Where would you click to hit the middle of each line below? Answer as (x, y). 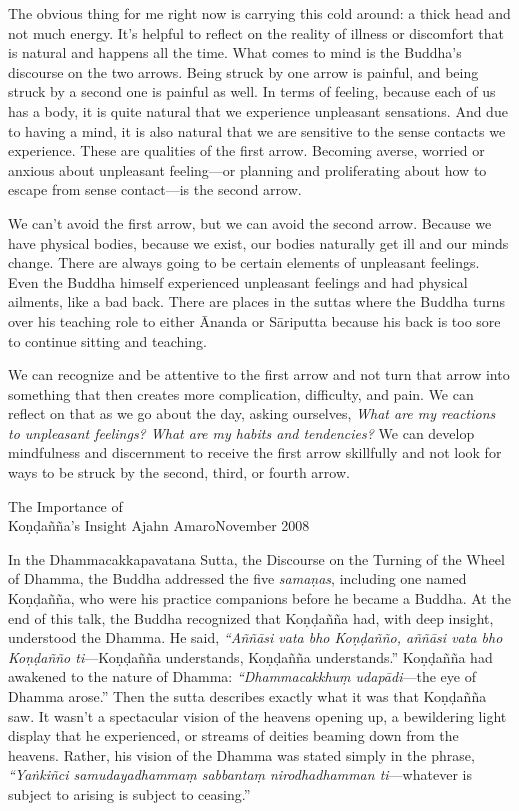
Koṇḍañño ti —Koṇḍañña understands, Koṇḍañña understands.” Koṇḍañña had (250, 656)
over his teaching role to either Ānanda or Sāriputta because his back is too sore (254, 320)
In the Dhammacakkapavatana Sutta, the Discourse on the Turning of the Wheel (256, 558)
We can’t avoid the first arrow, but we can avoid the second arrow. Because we (250, 222)
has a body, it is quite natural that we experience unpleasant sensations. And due (258, 110)
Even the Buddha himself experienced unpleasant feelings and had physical (238, 281)
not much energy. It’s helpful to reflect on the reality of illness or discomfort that (256, 32)
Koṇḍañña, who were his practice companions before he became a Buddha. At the (259, 598)
